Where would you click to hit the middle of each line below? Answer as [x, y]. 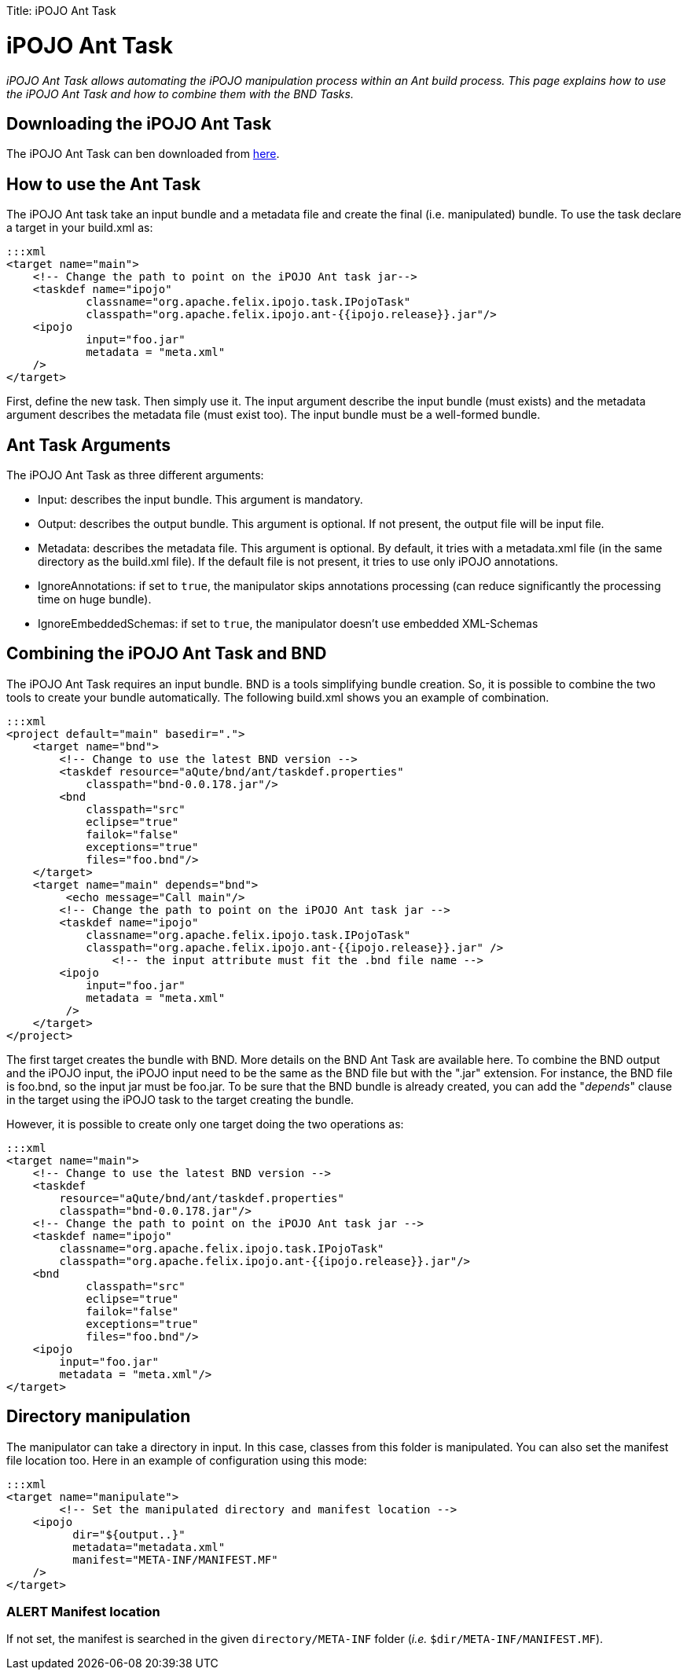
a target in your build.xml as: [80, 228]
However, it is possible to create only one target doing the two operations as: [205, 1124]
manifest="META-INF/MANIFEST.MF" [175, 1559]
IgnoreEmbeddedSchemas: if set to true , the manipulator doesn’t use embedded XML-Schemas [288, 624]
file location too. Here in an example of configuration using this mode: [187, 1460]
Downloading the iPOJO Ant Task [139, 123]
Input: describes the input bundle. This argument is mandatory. [200, 500]
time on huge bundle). [95, 600]
